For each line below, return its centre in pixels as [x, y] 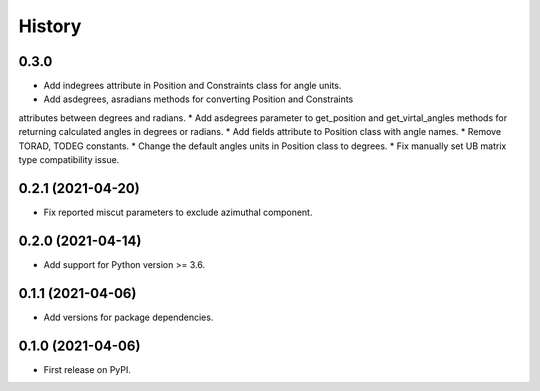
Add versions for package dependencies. [128, 317]
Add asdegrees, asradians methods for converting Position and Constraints [198, 99]
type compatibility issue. [69, 160]
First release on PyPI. [87, 369]
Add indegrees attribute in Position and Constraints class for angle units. [192, 86]
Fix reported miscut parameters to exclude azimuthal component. [178, 212]
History [50, 26]
